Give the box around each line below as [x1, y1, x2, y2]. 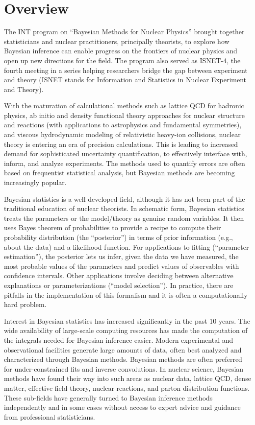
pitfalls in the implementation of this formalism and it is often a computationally [4, 289, 248, 300]
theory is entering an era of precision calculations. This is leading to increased [4, 139, 238, 149]
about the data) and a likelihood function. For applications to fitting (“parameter [4, 241, 249, 252]
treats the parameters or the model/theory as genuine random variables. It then [4, 212, 244, 223]
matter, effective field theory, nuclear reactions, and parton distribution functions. [4, 382, 250, 393]
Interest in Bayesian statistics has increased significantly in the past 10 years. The [4, 315, 250, 326]
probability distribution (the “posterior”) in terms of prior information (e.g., [4, 232, 233, 242]
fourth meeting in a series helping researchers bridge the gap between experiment [4, 65, 248, 75]
